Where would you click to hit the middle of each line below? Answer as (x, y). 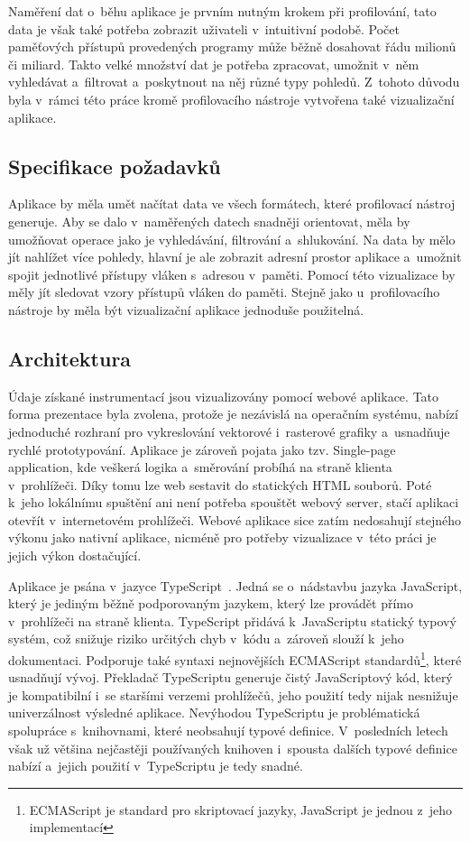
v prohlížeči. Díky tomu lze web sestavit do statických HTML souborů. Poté (220, 484)
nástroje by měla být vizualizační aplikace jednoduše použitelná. (186, 309)
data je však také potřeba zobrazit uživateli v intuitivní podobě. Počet (204, 28)
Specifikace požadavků (115, 166)
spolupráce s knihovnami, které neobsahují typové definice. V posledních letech (228, 731)
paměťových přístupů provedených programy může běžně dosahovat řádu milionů (232, 46)
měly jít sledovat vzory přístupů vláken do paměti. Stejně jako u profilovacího (224, 292)
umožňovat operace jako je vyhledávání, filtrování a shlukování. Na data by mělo (232, 239)
